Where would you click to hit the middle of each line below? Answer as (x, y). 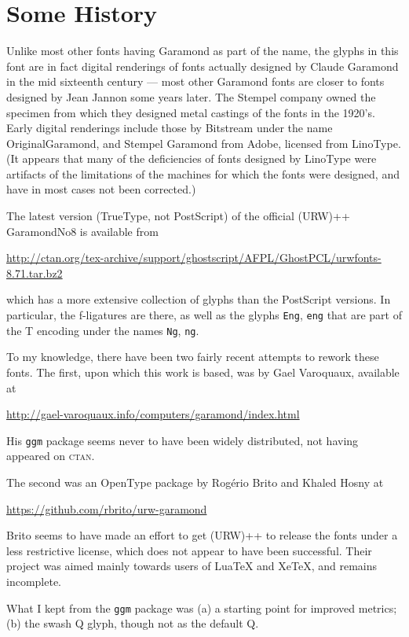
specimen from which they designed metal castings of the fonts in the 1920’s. (191, 112)
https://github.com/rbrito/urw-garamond (107, 508)
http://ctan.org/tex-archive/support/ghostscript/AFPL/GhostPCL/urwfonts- (194, 258)
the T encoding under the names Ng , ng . (103, 330)
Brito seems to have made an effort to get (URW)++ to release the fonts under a (202, 535)
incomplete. (34, 581)
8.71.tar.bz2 (35, 272)
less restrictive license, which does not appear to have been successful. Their (189, 550)
